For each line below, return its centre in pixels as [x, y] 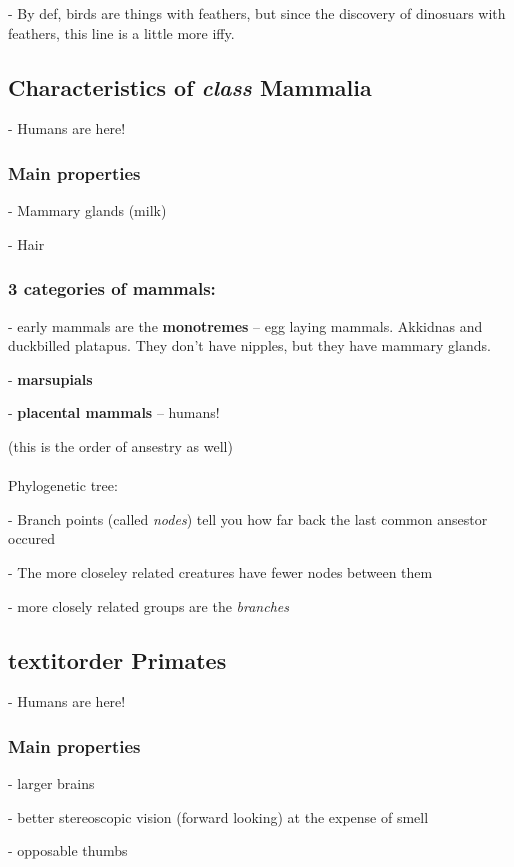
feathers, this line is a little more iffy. [121, 32]
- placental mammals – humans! [114, 412]
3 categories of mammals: [112, 288]
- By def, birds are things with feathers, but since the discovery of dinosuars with [257, 13]
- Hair [26, 243]
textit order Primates [117, 659]
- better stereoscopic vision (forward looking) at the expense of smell [218, 816]
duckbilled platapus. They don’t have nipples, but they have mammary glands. [249, 345]
